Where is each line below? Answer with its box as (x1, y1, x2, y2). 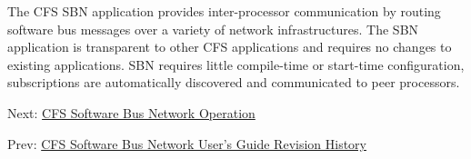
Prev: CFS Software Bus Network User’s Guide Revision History (7, 134, 366, 153)
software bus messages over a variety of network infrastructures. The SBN (7, 19, 419, 38)
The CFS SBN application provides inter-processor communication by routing (7, 2, 441, 20)
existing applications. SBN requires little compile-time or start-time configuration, (7, 55, 465, 74)
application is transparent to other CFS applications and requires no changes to (7, 37, 452, 56)
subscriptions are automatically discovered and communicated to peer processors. (7, 73, 460, 92)
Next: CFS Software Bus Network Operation (7, 103, 256, 122)
